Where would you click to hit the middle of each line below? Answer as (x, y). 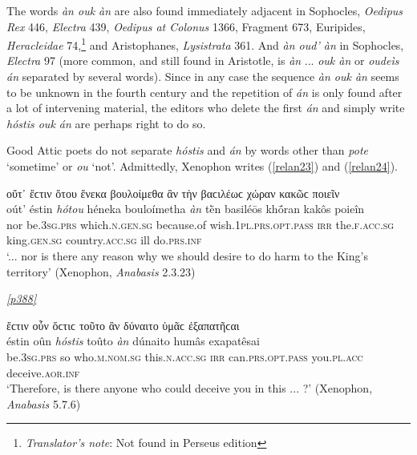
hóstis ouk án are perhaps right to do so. (106, 123)
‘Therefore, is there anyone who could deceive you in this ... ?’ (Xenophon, (190, 388)
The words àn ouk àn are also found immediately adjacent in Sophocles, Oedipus (205, 10)
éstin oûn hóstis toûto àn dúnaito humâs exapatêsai (133, 341)
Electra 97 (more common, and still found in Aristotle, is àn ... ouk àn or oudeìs (203, 60)
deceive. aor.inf (43, 372)
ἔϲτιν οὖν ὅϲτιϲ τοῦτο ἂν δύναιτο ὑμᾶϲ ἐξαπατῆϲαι (123, 325)
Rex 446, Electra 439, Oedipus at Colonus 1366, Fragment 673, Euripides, (186, 26)
